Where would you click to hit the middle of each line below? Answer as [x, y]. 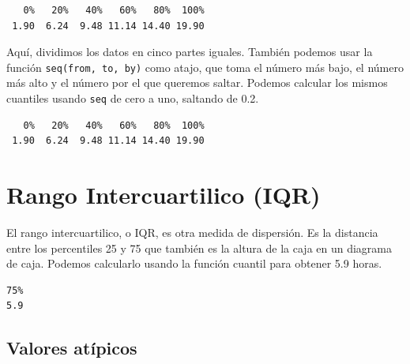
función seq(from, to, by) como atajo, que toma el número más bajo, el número [205, 67]
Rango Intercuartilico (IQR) [164, 195]
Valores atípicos [72, 348]
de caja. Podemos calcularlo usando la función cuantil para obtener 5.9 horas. [194, 263]
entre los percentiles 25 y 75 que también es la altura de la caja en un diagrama [199, 248]
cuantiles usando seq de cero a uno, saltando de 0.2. [133, 98]
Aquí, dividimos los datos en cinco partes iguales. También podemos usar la [190, 52]
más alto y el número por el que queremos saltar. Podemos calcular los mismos [197, 83]
